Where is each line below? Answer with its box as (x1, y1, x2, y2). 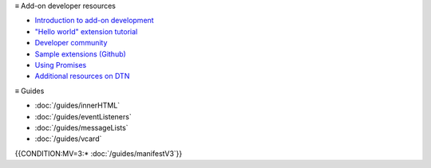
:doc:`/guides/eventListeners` (34, 111, 132, 121)
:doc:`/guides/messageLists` (34, 123, 129, 132)
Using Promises (34, 60, 87, 69)
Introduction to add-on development (34, 16, 155, 25)
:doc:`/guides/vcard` (34, 134, 102, 143)
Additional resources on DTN (34, 72, 130, 81)
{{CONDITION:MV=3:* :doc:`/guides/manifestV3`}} (14, 148, 183, 158)
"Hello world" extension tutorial (34, 26, 138, 36)
